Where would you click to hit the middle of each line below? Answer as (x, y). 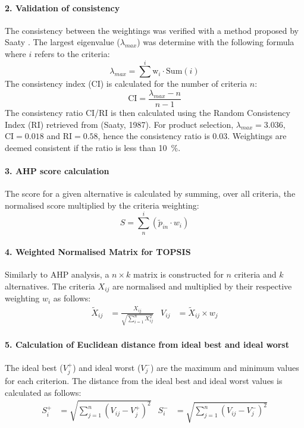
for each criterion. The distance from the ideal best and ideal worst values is (144, 380)
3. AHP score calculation (57, 171)
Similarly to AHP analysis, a (57, 274)
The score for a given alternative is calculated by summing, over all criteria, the (150, 193)
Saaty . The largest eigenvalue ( (62, 42)
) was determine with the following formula (216, 42)
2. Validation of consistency (62, 7)
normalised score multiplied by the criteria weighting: (102, 205)
